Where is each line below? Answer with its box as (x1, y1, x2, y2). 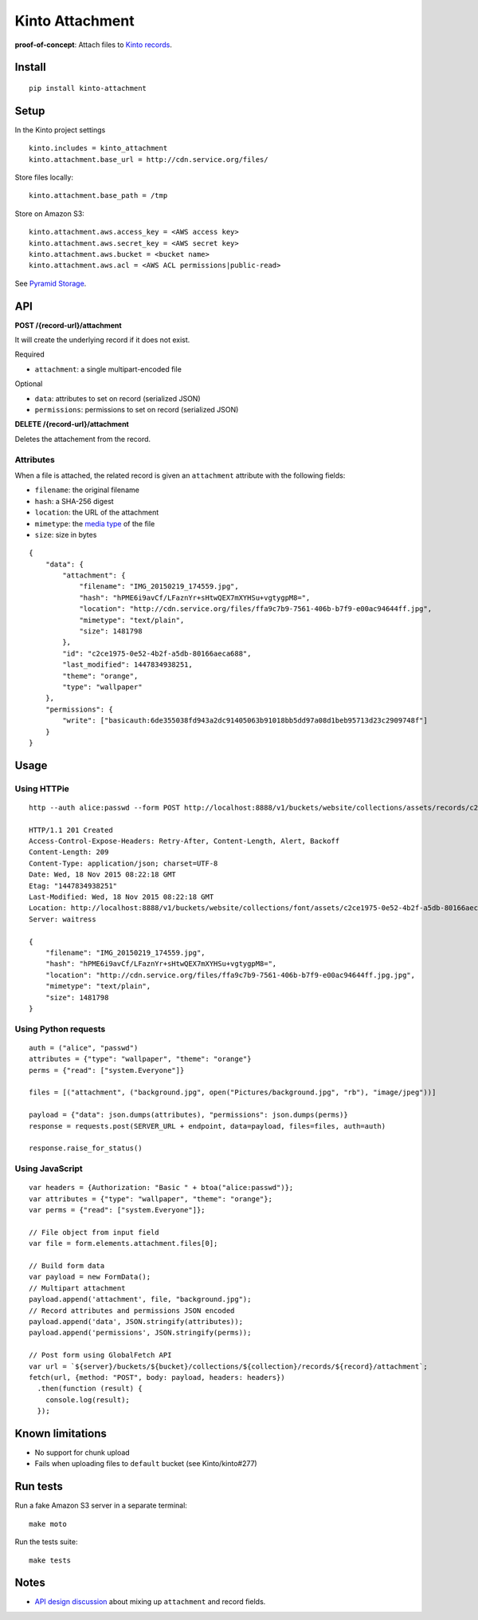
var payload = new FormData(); (29, 1272, 151, 1282)
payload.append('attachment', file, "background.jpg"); (29, 1295, 252, 1304)
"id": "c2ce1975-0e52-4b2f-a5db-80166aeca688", (62, 648, 252, 658)
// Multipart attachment (29, 1283, 126, 1292)
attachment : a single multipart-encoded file (34, 364, 182, 374)
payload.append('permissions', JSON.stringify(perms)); (29, 1328, 252, 1338)
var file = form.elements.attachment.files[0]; (29, 1239, 218, 1248)
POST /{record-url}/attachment (14, 320, 123, 330)
